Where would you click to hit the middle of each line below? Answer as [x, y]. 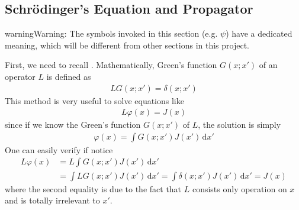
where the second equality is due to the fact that [93, 188]
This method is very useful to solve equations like [94, 100]
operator [20, 76]
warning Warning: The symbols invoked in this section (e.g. [111, 33]
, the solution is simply [239, 125]
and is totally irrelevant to [52, 200]
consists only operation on [239, 188]
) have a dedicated [259, 33]
